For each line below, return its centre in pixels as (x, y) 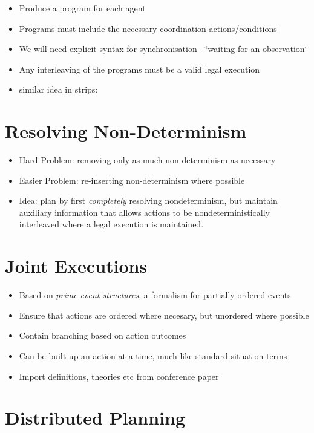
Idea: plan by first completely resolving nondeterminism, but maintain (148, 200)
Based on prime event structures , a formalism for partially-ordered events (155, 295)
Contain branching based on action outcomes (103, 335)
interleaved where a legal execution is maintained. (111, 224)
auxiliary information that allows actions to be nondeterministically (144, 212)
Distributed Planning (95, 418)
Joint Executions (76, 266)
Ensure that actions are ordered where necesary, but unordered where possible (164, 315)
